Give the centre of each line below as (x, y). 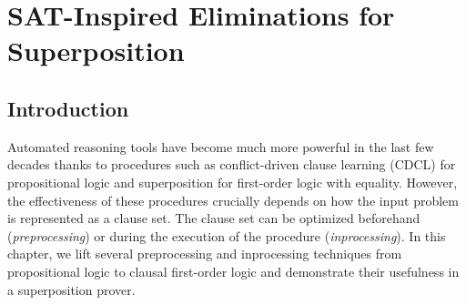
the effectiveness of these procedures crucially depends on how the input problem (233, 200)
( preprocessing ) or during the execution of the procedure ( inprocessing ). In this (227, 235)
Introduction (68, 108)
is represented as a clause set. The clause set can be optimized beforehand (214, 218)
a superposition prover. (71, 289)
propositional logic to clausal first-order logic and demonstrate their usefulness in (233, 271)
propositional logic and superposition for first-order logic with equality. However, (233, 182)
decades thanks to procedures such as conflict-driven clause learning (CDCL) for (232, 164)
